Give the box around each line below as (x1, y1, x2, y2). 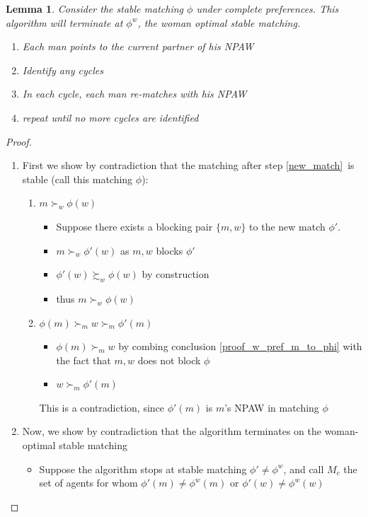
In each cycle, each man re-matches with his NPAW (22, 86, 247, 101)
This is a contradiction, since (39, 400, 165, 414)
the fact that (56, 352, 111, 367)
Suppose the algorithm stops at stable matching (39, 461, 247, 476)
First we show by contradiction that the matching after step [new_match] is (22, 158, 355, 173)
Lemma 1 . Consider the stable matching (6, 1, 183, 16)
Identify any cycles (22, 62, 103, 77)
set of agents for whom (39, 475, 138, 490)
